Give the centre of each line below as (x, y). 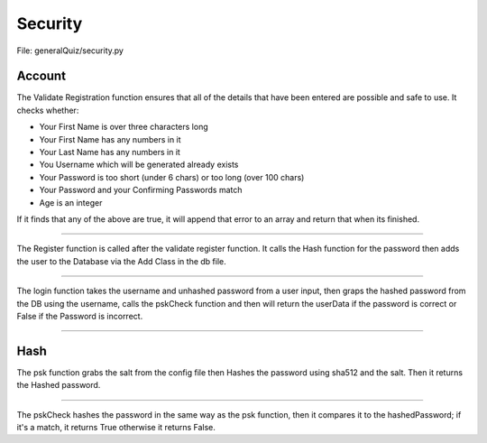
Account (41, 76)
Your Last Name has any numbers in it (110, 152)
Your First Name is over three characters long (124, 127)
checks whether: (48, 110)
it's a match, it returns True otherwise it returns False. (116, 427)
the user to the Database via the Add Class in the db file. (122, 261)
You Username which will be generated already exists (139, 165)
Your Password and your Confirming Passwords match (141, 190)
